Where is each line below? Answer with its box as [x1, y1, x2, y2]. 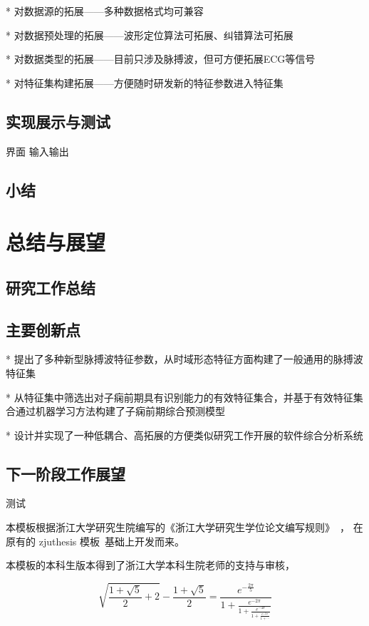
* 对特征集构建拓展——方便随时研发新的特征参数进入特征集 [6, 75, 284, 90]
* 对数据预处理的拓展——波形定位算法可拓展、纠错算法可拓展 [6, 27, 293, 42]
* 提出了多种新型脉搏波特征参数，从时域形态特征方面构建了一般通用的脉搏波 [6, 352, 363, 366]
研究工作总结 [6, 276, 95, 298]
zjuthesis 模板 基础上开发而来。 [38, 533, 184, 548]
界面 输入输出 [6, 143, 69, 158]
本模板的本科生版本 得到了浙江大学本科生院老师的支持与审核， [6, 558, 295, 573]
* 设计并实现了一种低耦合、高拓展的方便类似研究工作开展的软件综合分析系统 [6, 427, 363, 442]
